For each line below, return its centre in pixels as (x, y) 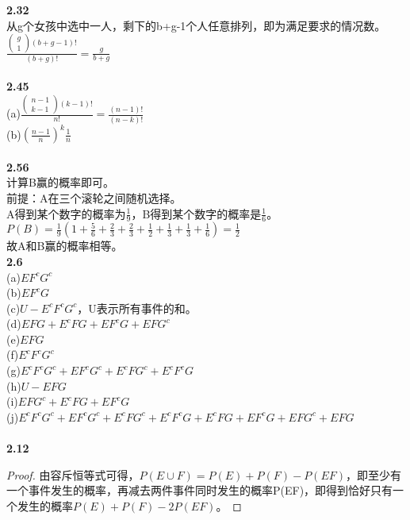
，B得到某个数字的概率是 (196, 213)
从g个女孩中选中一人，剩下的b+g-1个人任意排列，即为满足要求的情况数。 (196, 25)
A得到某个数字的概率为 (66, 213)
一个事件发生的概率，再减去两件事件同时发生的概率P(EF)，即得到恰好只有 (200, 490)
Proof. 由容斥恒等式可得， (73, 474)
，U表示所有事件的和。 (137, 308)
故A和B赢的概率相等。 (65, 246)
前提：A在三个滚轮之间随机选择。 (94, 197)
